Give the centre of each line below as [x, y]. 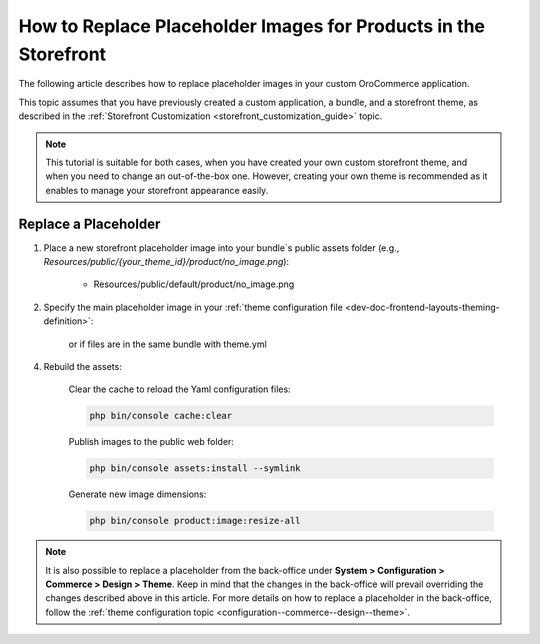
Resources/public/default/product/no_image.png [194, 284]
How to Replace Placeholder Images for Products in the [251, 26]
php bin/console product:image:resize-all [195, 521]
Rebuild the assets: [82, 366]
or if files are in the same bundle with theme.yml [167, 344]
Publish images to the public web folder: [151, 442]
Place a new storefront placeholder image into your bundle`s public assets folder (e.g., [221, 247]
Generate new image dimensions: [137, 494]
